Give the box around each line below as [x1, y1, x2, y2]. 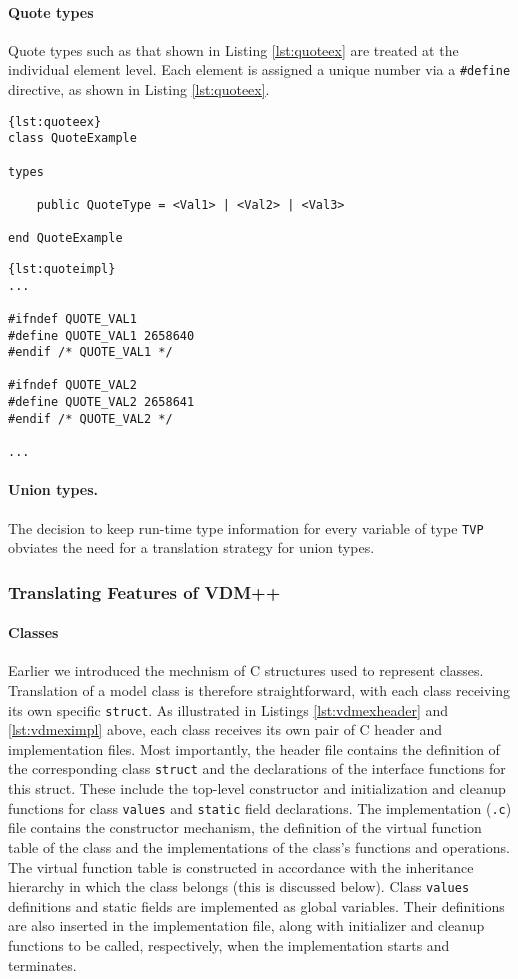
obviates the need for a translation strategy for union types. [8, 537, 375, 558]
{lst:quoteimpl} [8, 261, 116, 276]
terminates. [8, 954, 77, 975]
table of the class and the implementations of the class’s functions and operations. [8, 836, 510, 857]
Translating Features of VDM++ [8, 579, 281, 604]
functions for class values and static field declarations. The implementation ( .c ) [8, 797, 512, 818]
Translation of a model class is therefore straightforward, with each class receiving [8, 680, 511, 701]
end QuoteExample [8, 231, 123, 246]
